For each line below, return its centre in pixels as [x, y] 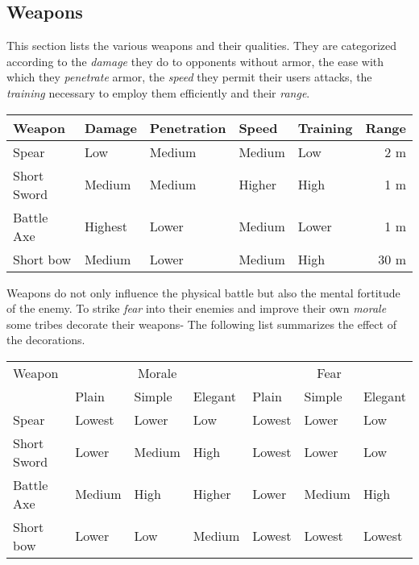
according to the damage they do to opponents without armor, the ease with [195, 61]
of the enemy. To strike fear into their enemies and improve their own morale [197, 308]
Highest [106, 226]
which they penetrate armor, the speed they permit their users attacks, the [189, 77]
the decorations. [46, 340]
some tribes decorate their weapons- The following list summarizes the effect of [201, 324]
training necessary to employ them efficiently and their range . [158, 92]
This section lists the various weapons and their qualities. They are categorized [202, 46]
